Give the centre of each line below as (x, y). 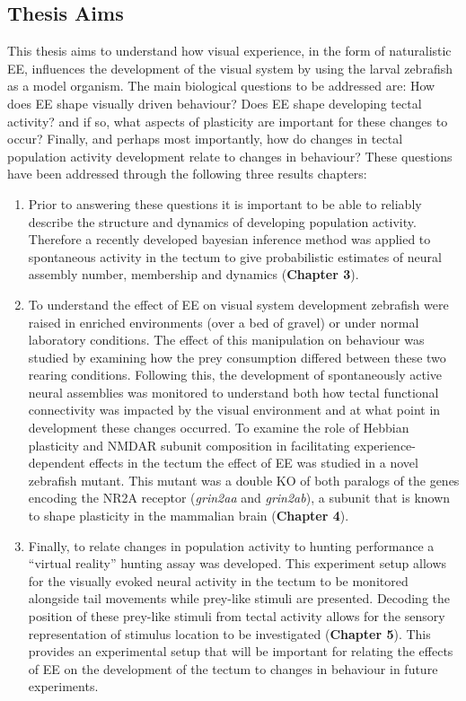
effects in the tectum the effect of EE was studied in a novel (254, 463)
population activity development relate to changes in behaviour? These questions (230, 156)
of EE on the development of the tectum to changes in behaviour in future (233, 668)
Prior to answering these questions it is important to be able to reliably (225, 203)
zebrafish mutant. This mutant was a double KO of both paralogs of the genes (244, 480)
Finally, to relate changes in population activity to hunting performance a (231, 545)
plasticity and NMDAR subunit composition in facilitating (189, 445)
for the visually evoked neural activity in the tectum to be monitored (218, 580)
